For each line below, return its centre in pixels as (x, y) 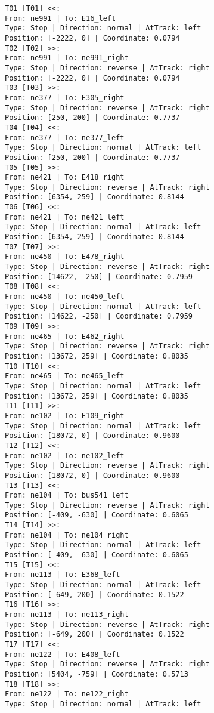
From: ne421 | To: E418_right (65, 178)
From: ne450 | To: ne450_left (65, 297)
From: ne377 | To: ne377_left (65, 138)
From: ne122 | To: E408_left (63, 654)
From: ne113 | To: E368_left (63, 575)
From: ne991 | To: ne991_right (67, 58)
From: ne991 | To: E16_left (61, 18)
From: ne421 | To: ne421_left (65, 217)
